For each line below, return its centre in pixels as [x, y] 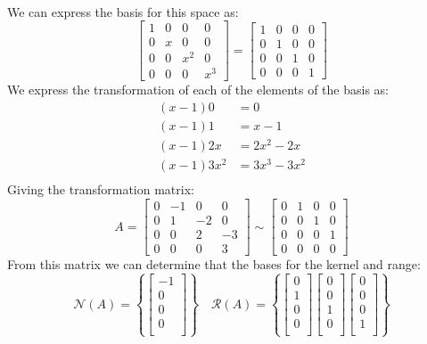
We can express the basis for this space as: [123, 11]
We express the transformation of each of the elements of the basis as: [198, 90]
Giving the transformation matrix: [101, 189]
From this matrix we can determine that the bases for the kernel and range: [214, 264]
